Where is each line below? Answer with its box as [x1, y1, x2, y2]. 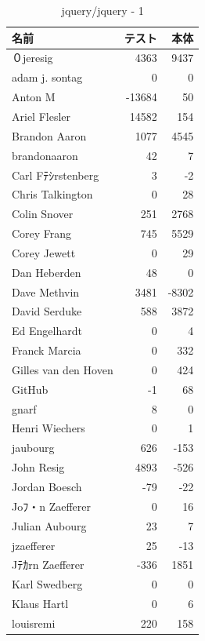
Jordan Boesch [12, 479, 82, 494]
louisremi [12, 614, 56, 631]
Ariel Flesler [12, 107, 71, 124]
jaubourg [12, 439, 55, 456]
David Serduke [12, 303, 82, 319]
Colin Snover [12, 206, 74, 222]
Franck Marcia [12, 342, 81, 359]
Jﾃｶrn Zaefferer [12, 556, 85, 573]
